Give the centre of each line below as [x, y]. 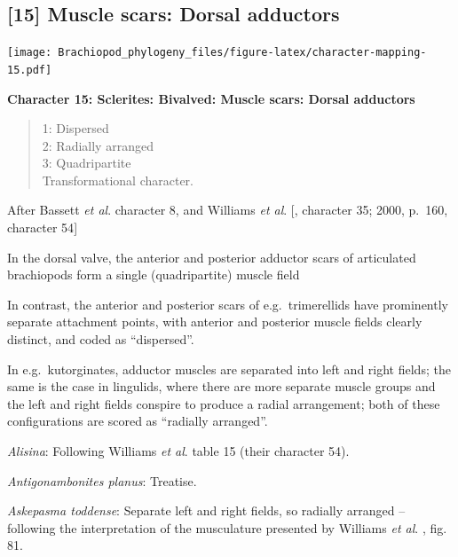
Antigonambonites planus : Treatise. [102, 480]
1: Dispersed [75, 128]
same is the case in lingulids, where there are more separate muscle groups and [221, 386]
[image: [30, 53]
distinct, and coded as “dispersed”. [101, 339]
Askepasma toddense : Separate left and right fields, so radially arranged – [206, 510]
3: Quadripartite [87, 163]
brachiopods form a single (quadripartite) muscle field [154, 275]
